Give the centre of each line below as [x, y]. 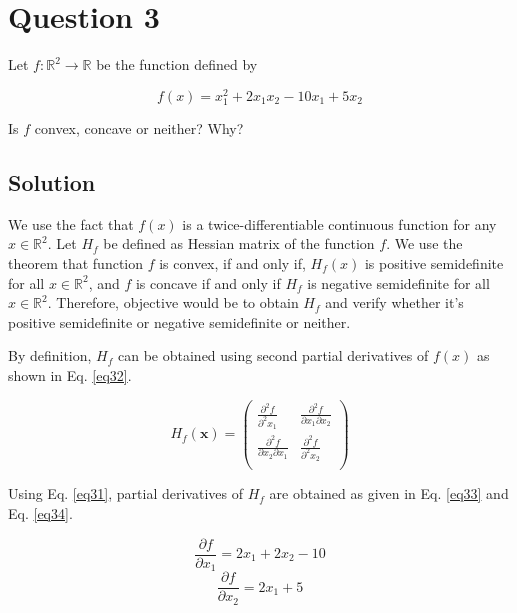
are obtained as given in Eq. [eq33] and [389, 493]
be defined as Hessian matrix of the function [239, 243]
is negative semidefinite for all [398, 282]
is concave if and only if [208, 282]
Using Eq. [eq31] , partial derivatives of [125, 493]
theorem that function [76, 262]
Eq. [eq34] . [40, 512]
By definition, [50, 355]
